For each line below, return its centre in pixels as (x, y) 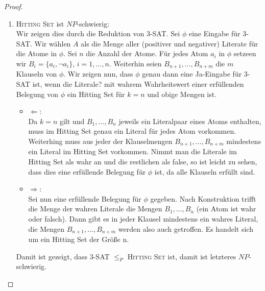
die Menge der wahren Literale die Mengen (95, 209)
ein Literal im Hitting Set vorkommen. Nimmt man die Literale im (133, 151)
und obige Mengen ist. (182, 94)
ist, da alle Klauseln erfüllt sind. (205, 171)
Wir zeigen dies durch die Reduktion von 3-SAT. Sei (98, 33)
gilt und (72, 121)
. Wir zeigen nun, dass (98, 74)
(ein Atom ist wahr (226, 209)
